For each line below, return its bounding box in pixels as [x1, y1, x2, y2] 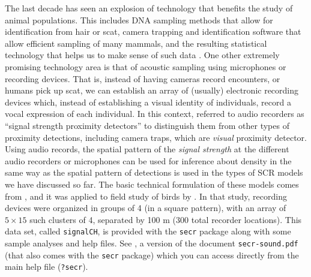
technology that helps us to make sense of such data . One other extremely [5, 49, 280, 61]
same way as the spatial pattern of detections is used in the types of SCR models [5, 166, 303, 179]
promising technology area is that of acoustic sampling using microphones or [5, 60, 286, 73]
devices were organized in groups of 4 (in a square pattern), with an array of [5, 201, 286, 214]
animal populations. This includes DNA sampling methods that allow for [5, 13, 273, 26]
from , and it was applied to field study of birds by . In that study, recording [5, 189, 287, 202]
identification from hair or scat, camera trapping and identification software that [5, 25, 301, 38]
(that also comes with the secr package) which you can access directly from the [5, 248, 299, 261]
